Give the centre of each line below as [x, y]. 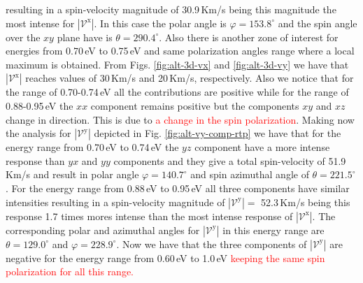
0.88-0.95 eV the [40, 105]
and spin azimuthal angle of [250, 174]
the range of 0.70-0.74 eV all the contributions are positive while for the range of [177, 92]
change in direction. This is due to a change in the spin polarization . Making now [180, 119]
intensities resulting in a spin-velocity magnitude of [115, 202]
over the [23, 37]
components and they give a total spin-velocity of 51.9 [230, 160]
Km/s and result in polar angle [72, 174]
